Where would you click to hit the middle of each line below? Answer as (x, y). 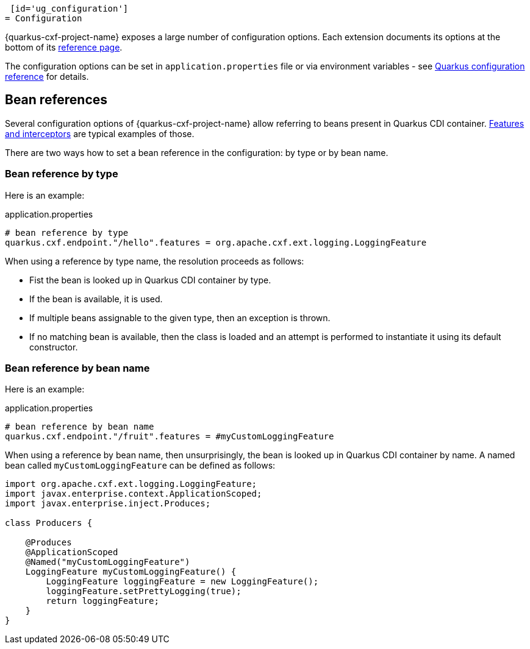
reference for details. (47, 76)
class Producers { (49, 523)
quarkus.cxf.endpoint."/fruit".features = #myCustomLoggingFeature (170, 437)
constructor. (54, 347)
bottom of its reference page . (64, 47)
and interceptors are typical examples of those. (100, 133)
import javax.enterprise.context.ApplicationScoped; (134, 494)
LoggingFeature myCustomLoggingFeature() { (131, 572)
